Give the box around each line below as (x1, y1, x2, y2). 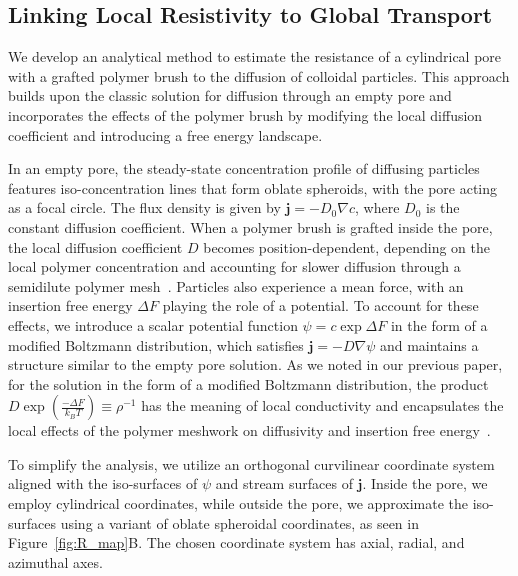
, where (355, 197, 400, 218)
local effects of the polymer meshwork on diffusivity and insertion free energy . (8, 420, 491, 441)
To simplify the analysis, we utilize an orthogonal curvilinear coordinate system (8, 453, 495, 474)
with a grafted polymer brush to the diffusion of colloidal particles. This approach (8, 65, 510, 86)
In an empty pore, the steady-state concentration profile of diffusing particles (8, 158, 480, 179)
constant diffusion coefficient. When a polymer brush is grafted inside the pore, (8, 216, 493, 237)
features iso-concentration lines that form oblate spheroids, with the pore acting (8, 177, 498, 198)
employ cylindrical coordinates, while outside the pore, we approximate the (8, 493, 468, 514)
